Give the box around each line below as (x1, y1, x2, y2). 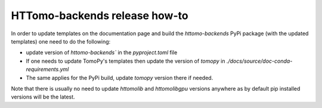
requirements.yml (26, 66, 69, 73)
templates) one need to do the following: (11, 38, 111, 45)
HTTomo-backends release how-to (11, 9, 188, 22)
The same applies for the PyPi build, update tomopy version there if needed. (26, 74, 213, 81)
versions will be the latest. (11, 93, 75, 101)
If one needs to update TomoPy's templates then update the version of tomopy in (26, 57, 225, 64)
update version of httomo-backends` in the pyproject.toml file (26, 49, 178, 56)
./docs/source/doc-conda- (226, 57, 293, 64)
